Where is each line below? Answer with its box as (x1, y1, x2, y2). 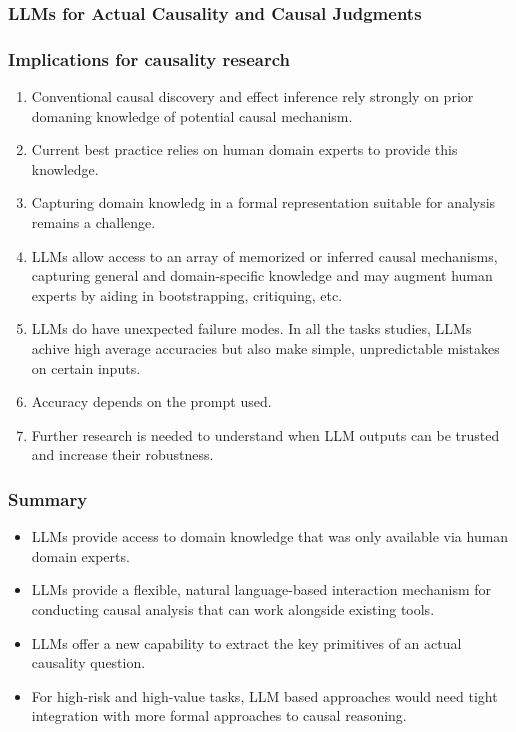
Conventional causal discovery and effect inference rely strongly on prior (31, 86, 474, 107)
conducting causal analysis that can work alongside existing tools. (31, 598, 435, 619)
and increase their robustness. (31, 444, 214, 465)
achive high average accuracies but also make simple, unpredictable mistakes (31, 338, 500, 358)
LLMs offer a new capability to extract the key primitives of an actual (31, 632, 462, 653)
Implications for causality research (8, 46, 291, 71)
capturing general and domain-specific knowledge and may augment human (31, 265, 493, 286)
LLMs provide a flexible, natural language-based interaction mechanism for (31, 579, 492, 600)
